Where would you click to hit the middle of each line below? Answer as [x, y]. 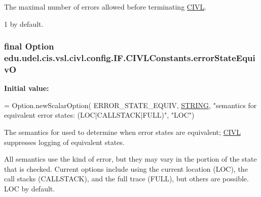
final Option [29, 46]
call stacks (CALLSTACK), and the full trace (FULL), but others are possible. [126, 179]
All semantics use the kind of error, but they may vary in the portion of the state [130, 159]
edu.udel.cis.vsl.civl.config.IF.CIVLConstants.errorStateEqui [130, 58]
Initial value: [27, 88]
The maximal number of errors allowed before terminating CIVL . [105, 7]
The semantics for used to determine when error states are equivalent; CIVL [123, 132]
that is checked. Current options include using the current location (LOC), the [126, 168]
